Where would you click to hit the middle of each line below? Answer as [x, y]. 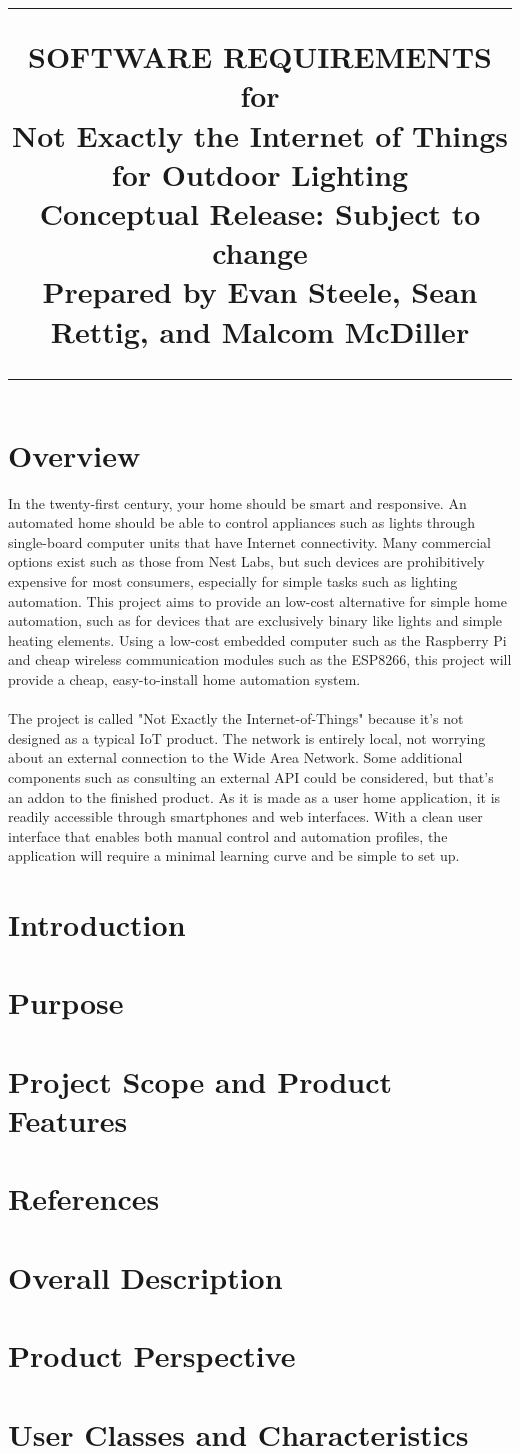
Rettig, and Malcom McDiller [260, 330]
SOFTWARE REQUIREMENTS [260, 56]
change [260, 252]
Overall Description [145, 1276]
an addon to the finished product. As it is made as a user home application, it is [254, 796]
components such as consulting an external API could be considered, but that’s [251, 776]
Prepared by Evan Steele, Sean [260, 291]
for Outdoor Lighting [260, 173]
